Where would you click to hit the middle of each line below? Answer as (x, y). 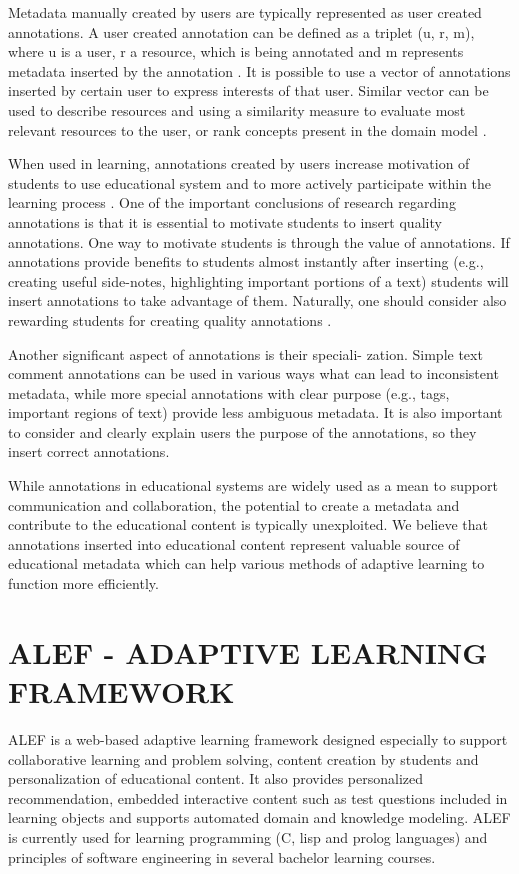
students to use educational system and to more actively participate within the (250, 182)
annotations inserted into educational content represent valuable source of (234, 543)
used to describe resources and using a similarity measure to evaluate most (237, 109)
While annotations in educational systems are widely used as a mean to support (253, 485)
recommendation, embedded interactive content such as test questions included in (258, 797)
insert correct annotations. (89, 451)
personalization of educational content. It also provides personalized (216, 778)
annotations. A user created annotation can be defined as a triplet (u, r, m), (241, 31)
